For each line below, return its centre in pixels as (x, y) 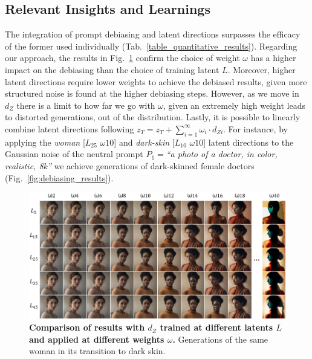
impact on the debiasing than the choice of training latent (112, 69)
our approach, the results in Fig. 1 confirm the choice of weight (122, 58)
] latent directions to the (249, 142)
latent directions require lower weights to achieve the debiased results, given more (156, 81)
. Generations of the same (220, 339)
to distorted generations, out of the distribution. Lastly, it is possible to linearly (153, 117)
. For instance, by (255, 128)
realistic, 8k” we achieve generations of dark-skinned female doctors (130, 165)
